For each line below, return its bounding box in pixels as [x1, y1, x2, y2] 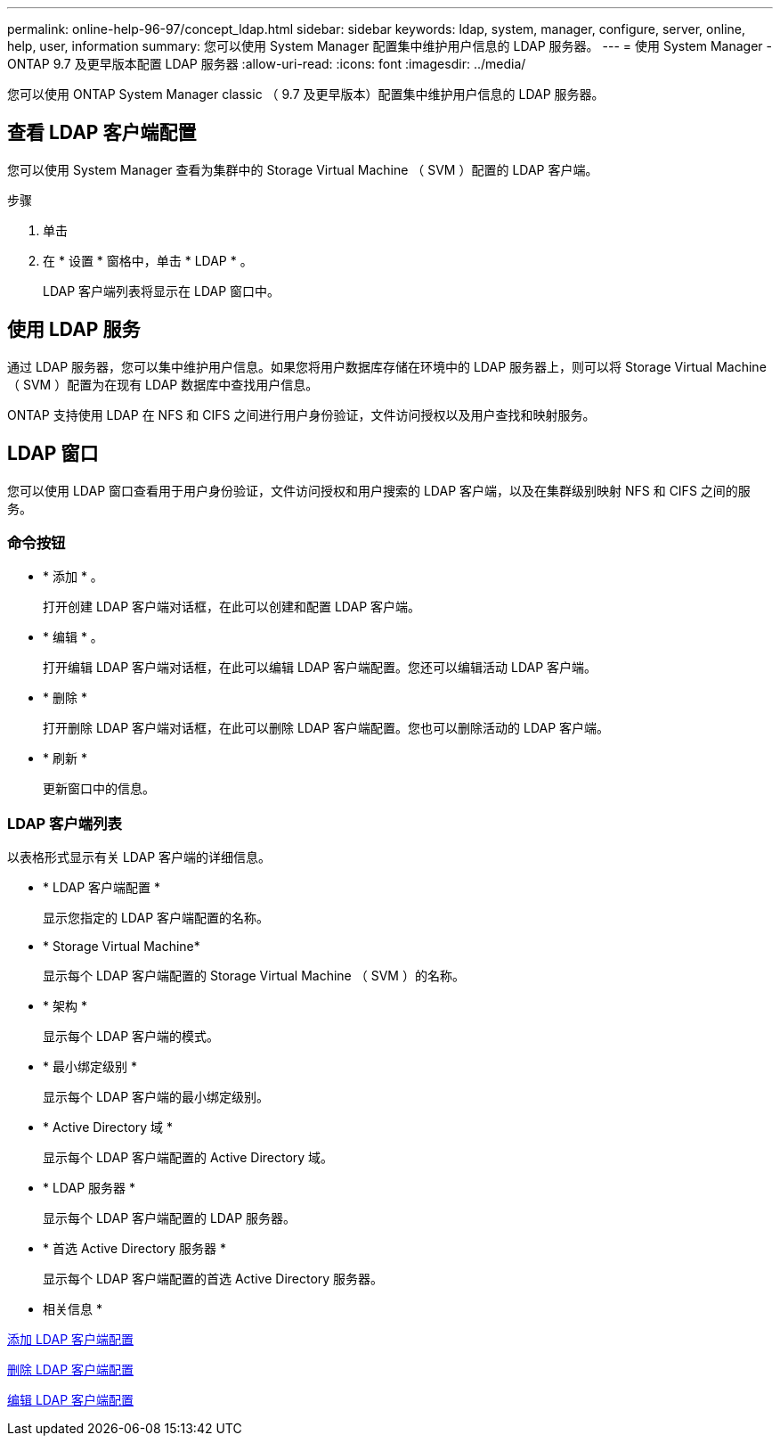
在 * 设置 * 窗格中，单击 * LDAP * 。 [43, 252, 253, 268]
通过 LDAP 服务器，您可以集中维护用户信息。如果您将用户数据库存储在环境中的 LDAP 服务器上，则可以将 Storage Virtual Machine [7, 358, 767, 374]
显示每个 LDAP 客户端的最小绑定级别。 [43, 1089, 270, 1105]
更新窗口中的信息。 [43, 781, 155, 797]
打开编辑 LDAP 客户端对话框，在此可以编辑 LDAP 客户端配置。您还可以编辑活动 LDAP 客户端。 [43, 660, 597, 676]
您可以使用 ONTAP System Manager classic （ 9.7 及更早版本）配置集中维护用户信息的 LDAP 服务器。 [7, 86, 605, 102]
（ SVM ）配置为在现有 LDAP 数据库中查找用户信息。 [7, 376, 319, 392]
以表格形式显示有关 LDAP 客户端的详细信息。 [7, 849, 272, 865]
